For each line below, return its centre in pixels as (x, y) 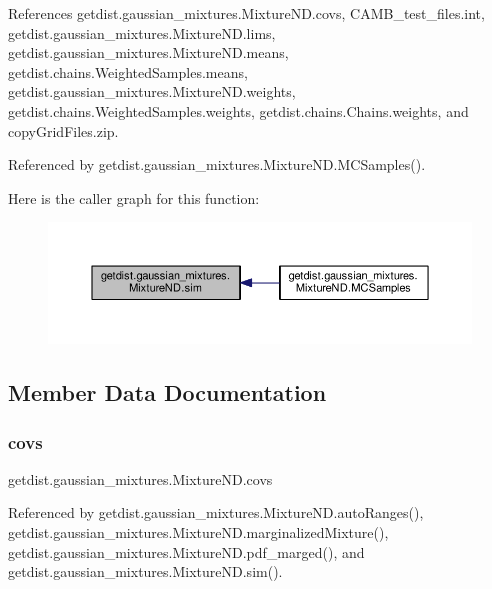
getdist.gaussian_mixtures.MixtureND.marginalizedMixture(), (198, 532)
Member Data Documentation (167, 392)
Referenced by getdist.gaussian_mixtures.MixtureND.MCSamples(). (217, 164)
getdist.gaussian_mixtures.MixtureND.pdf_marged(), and (186, 551)
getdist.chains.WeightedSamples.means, (128, 71)
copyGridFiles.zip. (63, 130)
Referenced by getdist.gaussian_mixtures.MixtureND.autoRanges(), (216, 512)
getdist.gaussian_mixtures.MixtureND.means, (148, 52)
